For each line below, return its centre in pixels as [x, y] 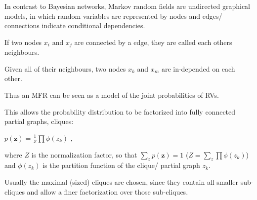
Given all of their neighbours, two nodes [65, 68]
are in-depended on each [198, 68]
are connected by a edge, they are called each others [153, 42]
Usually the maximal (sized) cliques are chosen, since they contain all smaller [121, 182]
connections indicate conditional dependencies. [75, 25]
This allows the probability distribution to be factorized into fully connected [120, 111]
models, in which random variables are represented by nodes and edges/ [113, 16]
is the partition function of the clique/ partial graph [121, 165]
